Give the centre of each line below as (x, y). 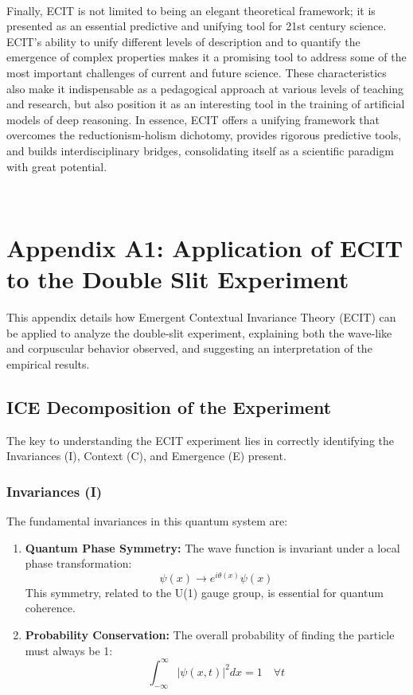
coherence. (50, 608)
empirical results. (48, 363)
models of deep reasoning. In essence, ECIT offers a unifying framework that (193, 119)
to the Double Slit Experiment (178, 279)
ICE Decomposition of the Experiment (169, 406)
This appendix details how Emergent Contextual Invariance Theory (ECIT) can (201, 317)
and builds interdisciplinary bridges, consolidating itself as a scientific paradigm (200, 150)
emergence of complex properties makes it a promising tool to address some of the (206, 57)
